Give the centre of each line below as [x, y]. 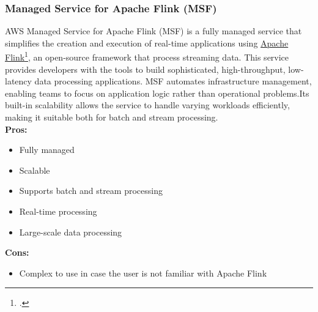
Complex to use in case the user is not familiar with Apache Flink [143, 273]
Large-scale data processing [71, 232]
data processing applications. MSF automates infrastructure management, [173, 81]
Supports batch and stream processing [91, 191]
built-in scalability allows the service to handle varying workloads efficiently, [147, 105]
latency [18, 81]
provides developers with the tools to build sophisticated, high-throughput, [145, 69]
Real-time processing [58, 211]
